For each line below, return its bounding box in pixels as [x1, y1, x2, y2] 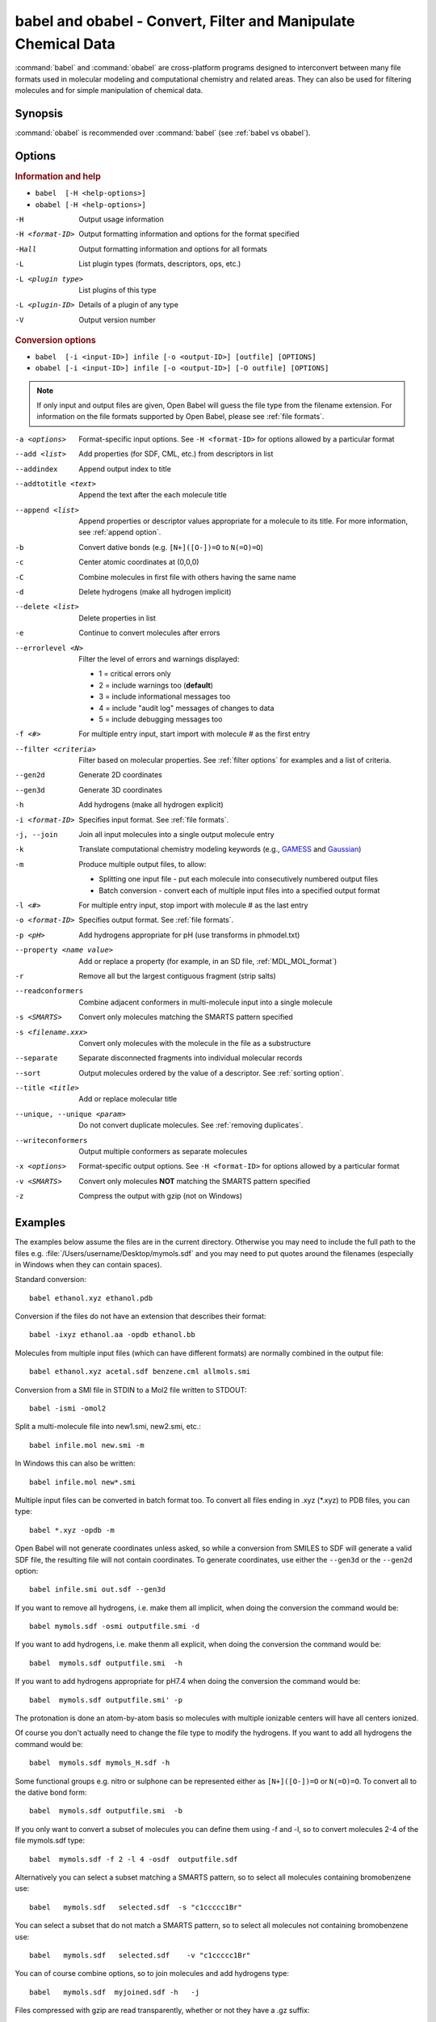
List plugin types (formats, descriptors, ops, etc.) [78, 259, 241, 269]
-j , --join [15, 830, 58, 840]
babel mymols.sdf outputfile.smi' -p [29, 1695, 183, 1704]
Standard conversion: [15, 1275, 86, 1284]
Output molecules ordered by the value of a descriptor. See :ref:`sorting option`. [78, 1068, 345, 1077]
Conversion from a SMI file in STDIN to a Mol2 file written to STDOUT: [15, 1385, 247, 1394]
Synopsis [15, 106, 64, 121]
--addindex [15, 464, 58, 473]
